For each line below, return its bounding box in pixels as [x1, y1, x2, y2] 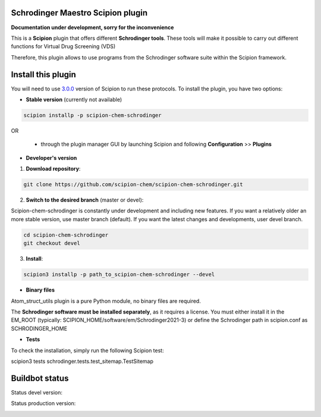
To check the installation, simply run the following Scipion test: [11, 347, 164, 354]
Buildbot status [11, 373, 69, 383]
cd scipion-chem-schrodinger [23, 231, 109, 238]
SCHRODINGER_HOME [11, 325, 68, 332]
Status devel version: [11, 388, 62, 396]
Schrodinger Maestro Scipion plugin [11, 8, 148, 18]
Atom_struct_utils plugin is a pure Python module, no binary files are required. [11, 297, 202, 305]
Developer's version [26, 154, 77, 161]
